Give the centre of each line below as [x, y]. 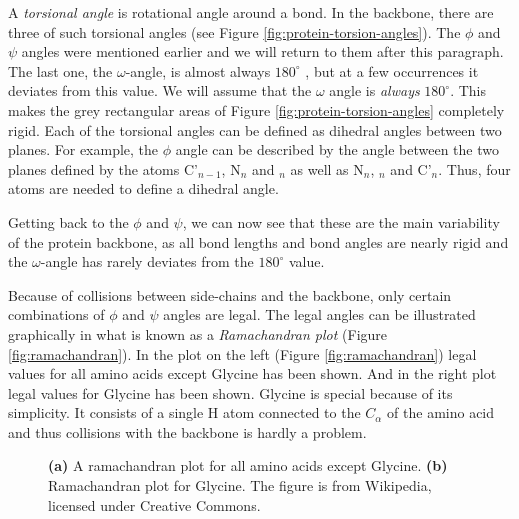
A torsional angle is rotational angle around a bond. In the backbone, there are [251, 12]
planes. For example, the [83, 149]
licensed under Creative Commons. [154, 504]
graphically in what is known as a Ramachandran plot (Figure [198, 333]
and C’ [411, 168]
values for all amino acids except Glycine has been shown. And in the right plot [252, 373]
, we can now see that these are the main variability [341, 221]
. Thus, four [474, 168]
